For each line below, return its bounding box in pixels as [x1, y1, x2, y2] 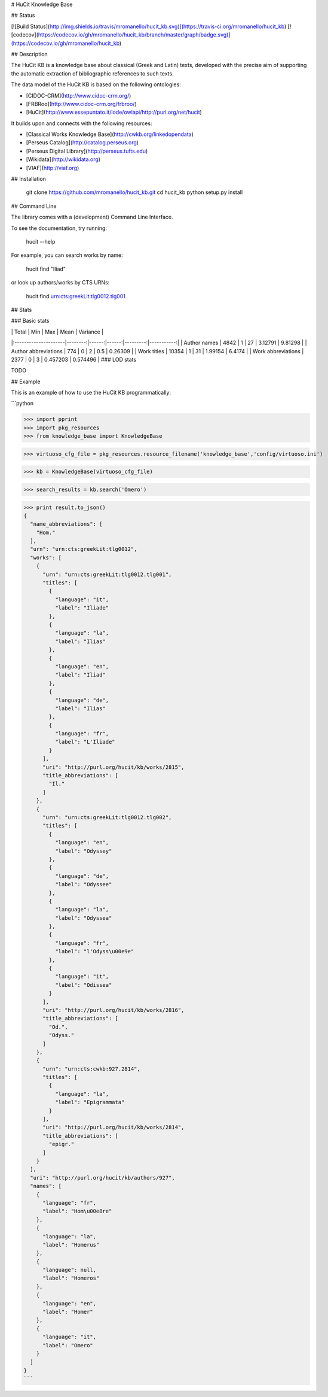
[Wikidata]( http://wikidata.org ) [26, 156, 101, 163]
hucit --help [26, 238, 56, 245]
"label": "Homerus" [42, 1241, 100, 1248]
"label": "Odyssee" [54, 881, 112, 888]
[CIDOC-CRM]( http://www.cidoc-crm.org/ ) [26, 92, 131, 99]
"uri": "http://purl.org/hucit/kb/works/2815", [42, 763, 185, 771]
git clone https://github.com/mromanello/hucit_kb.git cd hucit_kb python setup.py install [26, 189, 243, 196]
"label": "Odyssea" [54, 914, 112, 922]
